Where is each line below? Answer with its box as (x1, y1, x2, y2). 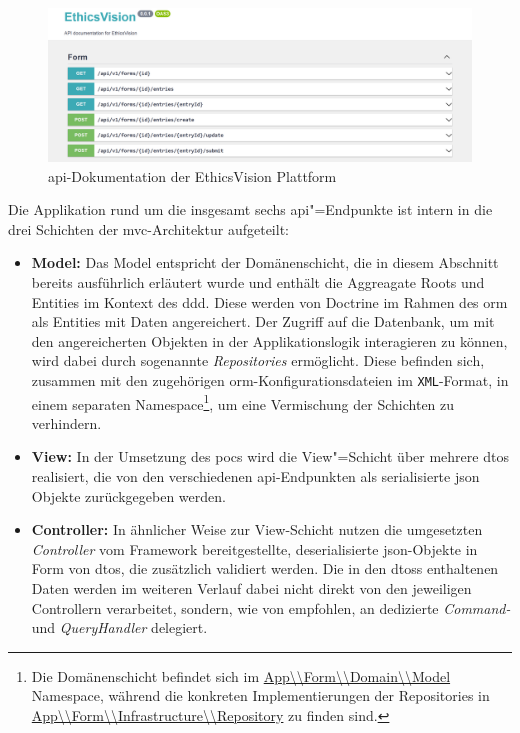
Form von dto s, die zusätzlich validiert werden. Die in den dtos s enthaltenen (31, 558, 499, 579)
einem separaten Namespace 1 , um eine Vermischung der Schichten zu (31, 390, 455, 414)
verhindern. (31, 412, 102, 433)
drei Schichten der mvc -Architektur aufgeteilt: (8, 218, 289, 239)
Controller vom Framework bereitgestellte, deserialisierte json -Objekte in (31, 538, 478, 559)
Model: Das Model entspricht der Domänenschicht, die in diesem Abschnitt (31, 252, 499, 273)
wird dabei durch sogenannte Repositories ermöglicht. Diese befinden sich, (31, 350, 485, 371)
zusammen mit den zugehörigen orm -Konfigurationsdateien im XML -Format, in (31, 369, 509, 390)
